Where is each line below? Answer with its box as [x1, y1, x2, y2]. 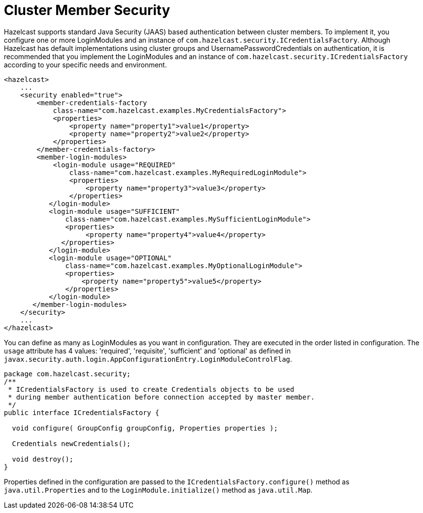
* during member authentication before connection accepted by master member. [8, 393, 315, 401]
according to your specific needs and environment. [4, 60, 167, 69]
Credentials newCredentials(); [12, 439, 131, 448]
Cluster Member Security [4, 2, 170, 18]
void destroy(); [12, 455, 74, 463]
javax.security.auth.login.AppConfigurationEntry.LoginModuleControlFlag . [4, 354, 293, 363]
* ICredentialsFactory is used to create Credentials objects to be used [8, 385, 294, 393]
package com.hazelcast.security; [4, 369, 131, 378]
